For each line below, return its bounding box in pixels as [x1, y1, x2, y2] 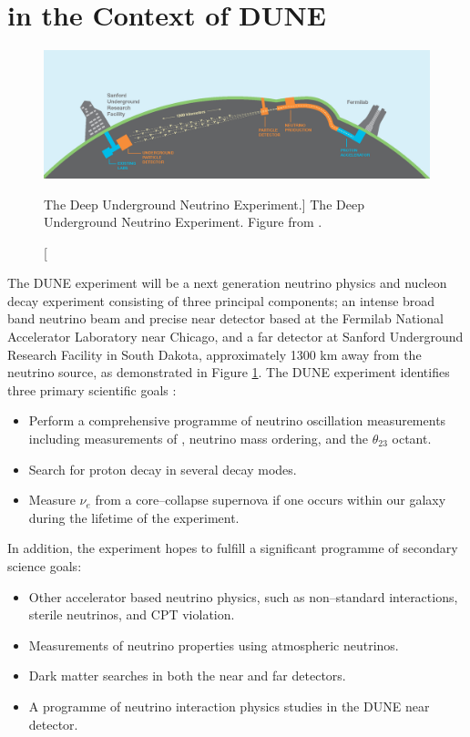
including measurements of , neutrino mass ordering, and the [28, 429, 369, 448]
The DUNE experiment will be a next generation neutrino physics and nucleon [7, 273, 447, 292]
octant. [392, 429, 432, 448]
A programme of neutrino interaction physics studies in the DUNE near [28, 696, 430, 715]
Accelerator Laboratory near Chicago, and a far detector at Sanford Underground [7, 327, 464, 346]
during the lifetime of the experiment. [28, 507, 240, 527]
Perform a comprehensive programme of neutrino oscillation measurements [28, 411, 446, 430]
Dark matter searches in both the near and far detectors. [28, 666, 346, 685]
